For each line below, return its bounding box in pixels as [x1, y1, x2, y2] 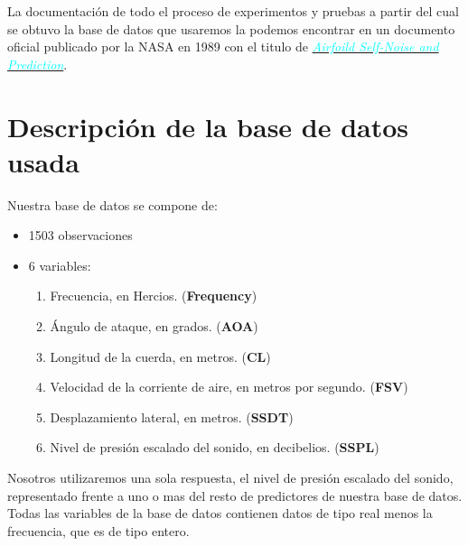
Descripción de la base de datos [7, 107, 409, 144]
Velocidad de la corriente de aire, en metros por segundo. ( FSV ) [50, 377, 408, 396]
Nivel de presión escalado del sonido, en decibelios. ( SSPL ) [50, 438, 379, 457]
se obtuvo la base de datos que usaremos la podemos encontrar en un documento [7, 19, 455, 38]
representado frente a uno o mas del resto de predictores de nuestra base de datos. [7, 486, 463, 504]
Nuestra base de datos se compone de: [7, 195, 218, 214]
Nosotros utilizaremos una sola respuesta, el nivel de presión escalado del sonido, [7, 468, 454, 487]
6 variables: [28, 255, 91, 274]
